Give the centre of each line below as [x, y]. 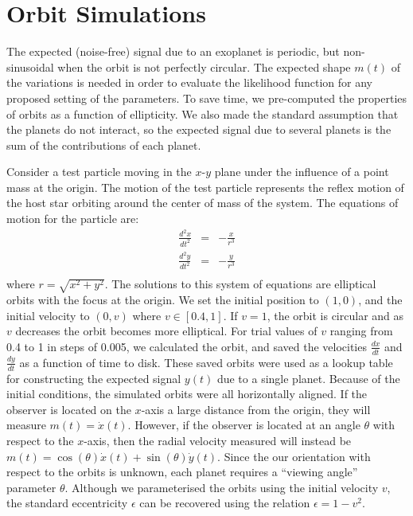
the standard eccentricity [67, 503]
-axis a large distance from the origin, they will [256, 409]
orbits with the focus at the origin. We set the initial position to [163, 300]
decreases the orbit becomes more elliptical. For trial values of [166, 331]
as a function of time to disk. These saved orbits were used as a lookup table [206, 362]
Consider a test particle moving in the [99, 172]
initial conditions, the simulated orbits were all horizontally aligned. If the [187, 394]
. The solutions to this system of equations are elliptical [240, 284]
